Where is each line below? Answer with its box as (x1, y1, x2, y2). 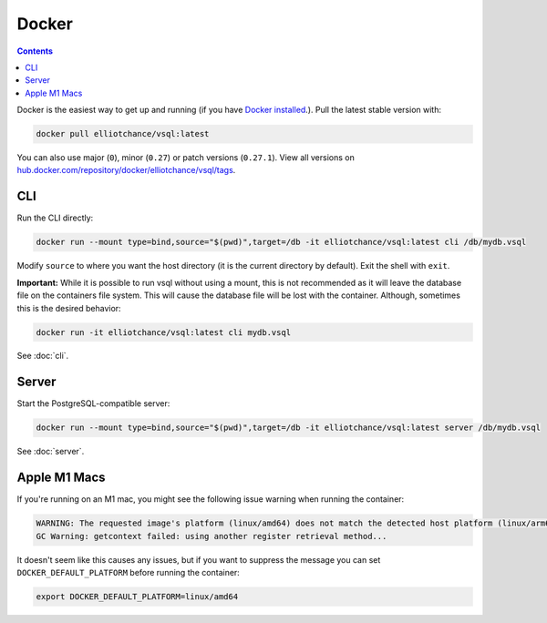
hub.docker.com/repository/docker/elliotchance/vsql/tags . (16, 165, 236, 176)
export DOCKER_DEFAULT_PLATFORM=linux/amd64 (36, 592, 239, 601)
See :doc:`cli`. (16, 351, 69, 362)
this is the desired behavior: (16, 302, 122, 313)
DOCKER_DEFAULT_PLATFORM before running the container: (16, 567, 241, 578)
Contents (16, 46, 54, 56)
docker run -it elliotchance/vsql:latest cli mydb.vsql (36, 327, 292, 337)
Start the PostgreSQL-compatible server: (16, 398, 170, 409)
